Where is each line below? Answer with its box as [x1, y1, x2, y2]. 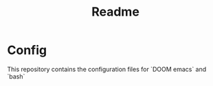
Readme [91, 4, 139, 20]
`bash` [7, 72, 25, 81]
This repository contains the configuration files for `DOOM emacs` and [7, 65, 207, 73]
